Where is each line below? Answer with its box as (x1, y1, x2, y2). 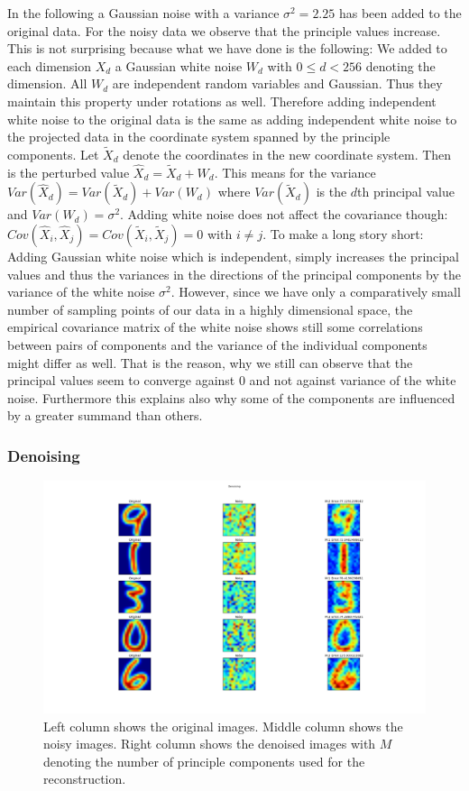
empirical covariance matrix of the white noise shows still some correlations (7, 317, 423, 336)
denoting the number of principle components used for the (43, 751, 365, 770)
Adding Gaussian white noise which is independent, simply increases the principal (7, 246, 459, 265)
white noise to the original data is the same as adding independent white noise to (7, 109, 457, 128)
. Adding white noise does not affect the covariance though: (120, 205, 448, 224)
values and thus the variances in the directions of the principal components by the (7, 264, 461, 283)
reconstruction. (43, 769, 126, 788)
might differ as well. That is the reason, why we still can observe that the (7, 353, 413, 372)
